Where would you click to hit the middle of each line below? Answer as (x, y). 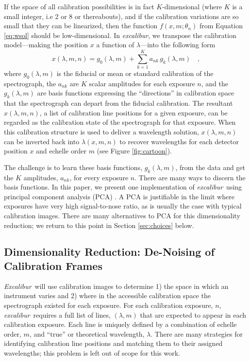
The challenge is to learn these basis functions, (73, 167)
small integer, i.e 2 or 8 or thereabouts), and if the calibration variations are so (121, 16)
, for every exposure (99, 177)
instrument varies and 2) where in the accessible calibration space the (107, 295)
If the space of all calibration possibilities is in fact (79, 6)
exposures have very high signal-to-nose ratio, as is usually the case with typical (123, 206)
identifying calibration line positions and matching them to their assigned (113, 343)
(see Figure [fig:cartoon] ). (134, 151)
